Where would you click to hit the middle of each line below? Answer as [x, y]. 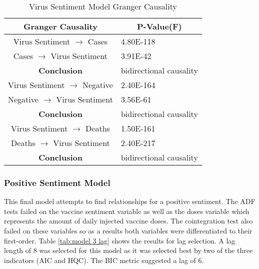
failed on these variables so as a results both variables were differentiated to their [128, 230]
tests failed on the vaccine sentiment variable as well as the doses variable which [127, 211]
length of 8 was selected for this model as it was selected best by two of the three [128, 250]
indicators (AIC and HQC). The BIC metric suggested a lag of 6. [104, 260]
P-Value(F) [159, 26]
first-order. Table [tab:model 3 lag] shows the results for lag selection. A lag [120, 240]
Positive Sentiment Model [57, 182]
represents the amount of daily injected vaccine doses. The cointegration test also [128, 221]
